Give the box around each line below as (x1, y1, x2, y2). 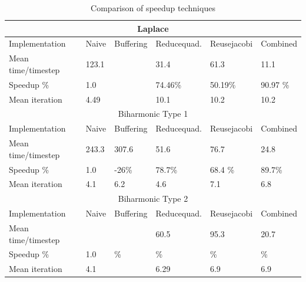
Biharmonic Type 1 (118, 107, 188, 120)
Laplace (137, 22, 169, 34)
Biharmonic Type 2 (118, 192, 188, 205)
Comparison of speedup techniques (91, 2, 215, 14)
